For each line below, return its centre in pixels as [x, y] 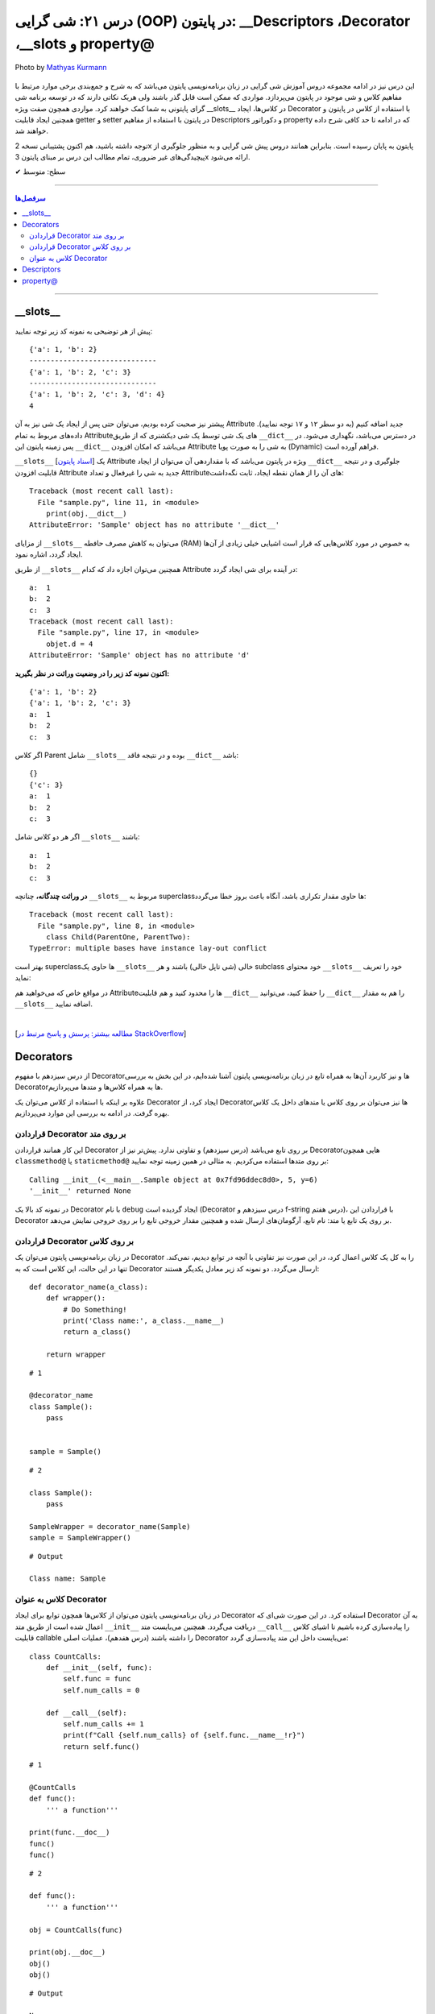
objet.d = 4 [69, 644]
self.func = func [97, 1679]
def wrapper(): [76, 1298]
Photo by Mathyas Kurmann [61, 68]
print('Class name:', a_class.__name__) [144, 1321]
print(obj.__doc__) [68, 1952]
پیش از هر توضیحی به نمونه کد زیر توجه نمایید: [84, 331]
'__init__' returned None [81, 1191]
